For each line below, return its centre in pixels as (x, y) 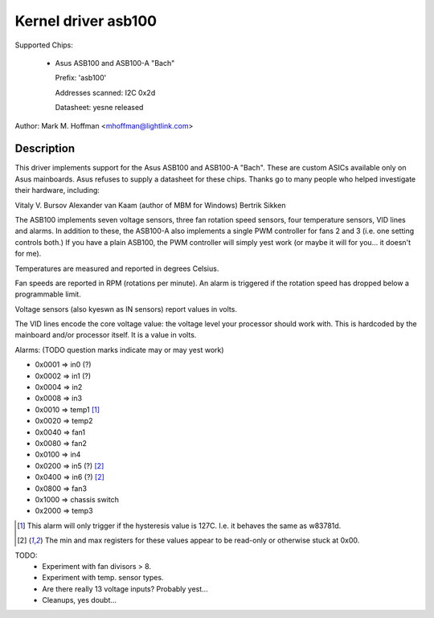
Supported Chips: (44, 45)
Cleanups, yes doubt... (79, 600)
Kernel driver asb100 (86, 21)
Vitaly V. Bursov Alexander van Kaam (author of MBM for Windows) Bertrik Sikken (150, 205)
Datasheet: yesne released (99, 108)
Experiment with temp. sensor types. (103, 578)
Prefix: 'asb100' (81, 78)
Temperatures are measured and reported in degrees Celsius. (117, 268)
